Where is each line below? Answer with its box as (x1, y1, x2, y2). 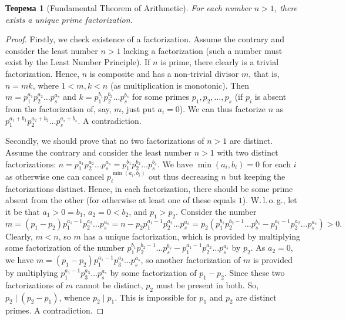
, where (32, 79, 59, 91)
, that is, (248, 67, 280, 79)
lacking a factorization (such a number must (123, 44, 283, 56)
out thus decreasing (149, 170, 219, 182)
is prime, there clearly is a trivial (160, 56, 279, 68)
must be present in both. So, (156, 278, 259, 291)
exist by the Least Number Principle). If (5, 56, 150, 68)
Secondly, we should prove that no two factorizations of (5, 134, 204, 147)
